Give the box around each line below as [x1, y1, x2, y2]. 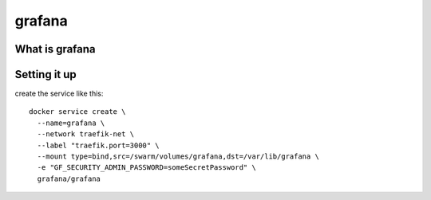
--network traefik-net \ [37, 130, 135, 139]
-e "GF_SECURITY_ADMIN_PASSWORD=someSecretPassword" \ [37, 163, 257, 172]
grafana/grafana [37, 174, 101, 183]
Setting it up [14, 68, 77, 81]
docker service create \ [29, 108, 126, 116]
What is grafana [14, 42, 96, 56]
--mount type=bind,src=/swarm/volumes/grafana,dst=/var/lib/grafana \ [37, 152, 319, 161]
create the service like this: [14, 88, 104, 99]
